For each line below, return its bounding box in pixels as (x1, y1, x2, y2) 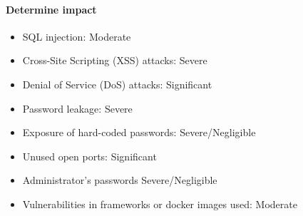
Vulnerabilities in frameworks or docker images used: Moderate (22, 196, 297, 211)
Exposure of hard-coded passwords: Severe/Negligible (22, 125, 256, 140)
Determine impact (6, 1, 97, 16)
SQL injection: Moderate (22, 29, 131, 43)
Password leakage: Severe (22, 101, 133, 115)
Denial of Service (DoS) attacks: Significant (22, 76, 212, 91)
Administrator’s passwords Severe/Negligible (22, 173, 217, 187)
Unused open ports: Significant (22, 148, 157, 163)
